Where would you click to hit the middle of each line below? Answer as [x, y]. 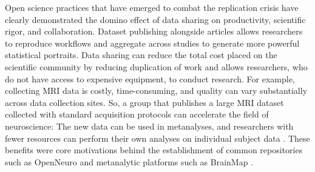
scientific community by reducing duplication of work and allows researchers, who [156, 66]
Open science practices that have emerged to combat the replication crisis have [152, 7]
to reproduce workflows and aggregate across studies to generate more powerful [152, 43]
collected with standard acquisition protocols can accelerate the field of [137, 114]
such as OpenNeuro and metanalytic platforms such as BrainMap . [129, 161]
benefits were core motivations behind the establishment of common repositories [154, 150]
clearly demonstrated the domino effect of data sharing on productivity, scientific [155, 19]
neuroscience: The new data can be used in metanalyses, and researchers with [149, 126]
